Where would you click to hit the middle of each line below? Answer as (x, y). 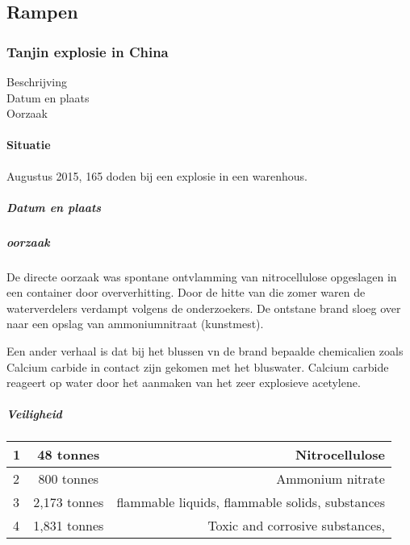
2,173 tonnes (69, 502)
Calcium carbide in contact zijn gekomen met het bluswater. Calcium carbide (198, 366)
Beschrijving (37, 81)
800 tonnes (69, 479)
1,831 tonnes (69, 526)
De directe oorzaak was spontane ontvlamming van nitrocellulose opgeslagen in (202, 276)
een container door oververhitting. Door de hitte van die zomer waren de (186, 292)
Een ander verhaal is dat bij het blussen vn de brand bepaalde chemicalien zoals (205, 351)
